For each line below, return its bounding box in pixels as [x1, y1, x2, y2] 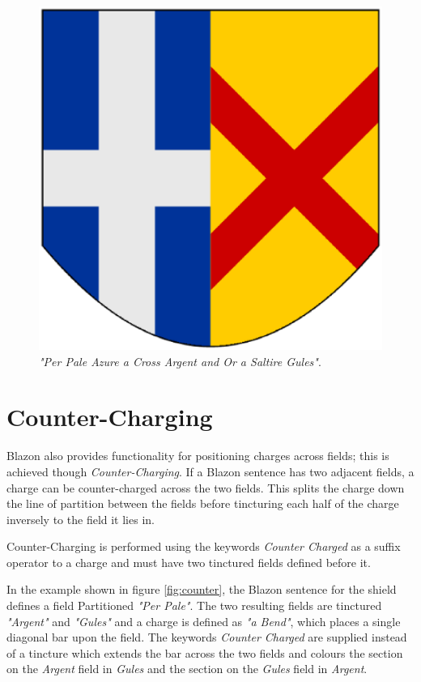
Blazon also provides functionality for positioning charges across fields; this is [6, 447, 389, 464]
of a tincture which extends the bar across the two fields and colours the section [6, 644, 403, 661]
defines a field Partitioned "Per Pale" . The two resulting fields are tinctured [6, 597, 382, 614]
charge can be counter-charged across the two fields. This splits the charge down [6, 479, 405, 496]
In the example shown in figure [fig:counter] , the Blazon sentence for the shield [6, 581, 397, 598]
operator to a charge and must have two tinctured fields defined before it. [6, 553, 371, 570]
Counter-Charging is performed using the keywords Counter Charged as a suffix [6, 538, 401, 555]
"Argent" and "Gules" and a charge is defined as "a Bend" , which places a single [6, 612, 401, 629]
